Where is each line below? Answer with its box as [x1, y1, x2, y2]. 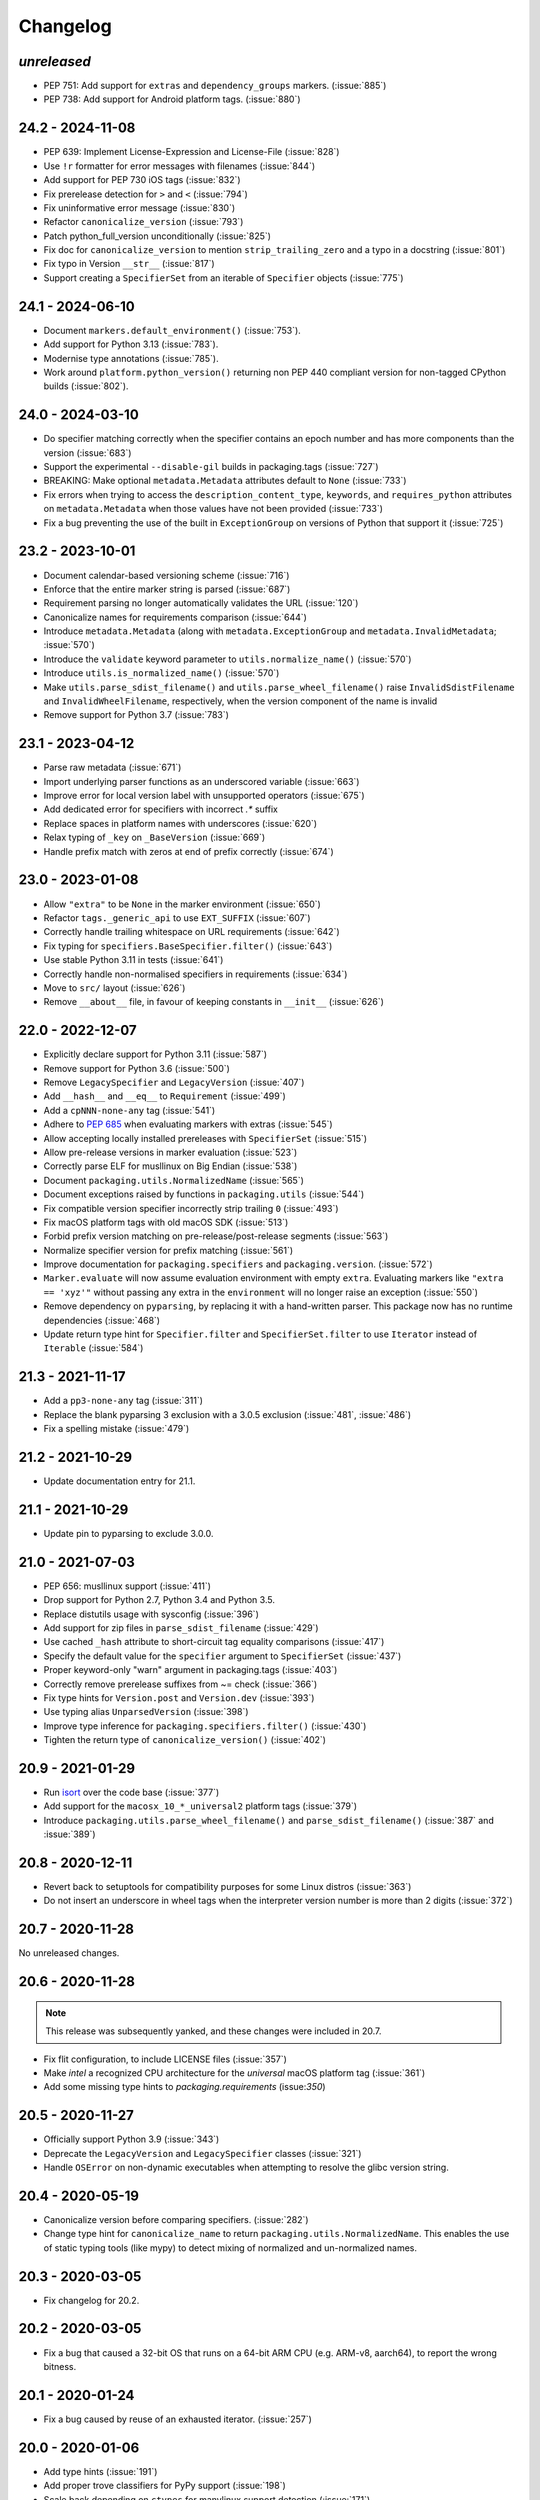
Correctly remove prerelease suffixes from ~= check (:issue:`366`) [43, 1678, 318, 1690]
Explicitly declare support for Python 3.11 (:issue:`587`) [43, 1048, 268, 1060]
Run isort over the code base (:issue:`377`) [43, 1786, 220, 1799]
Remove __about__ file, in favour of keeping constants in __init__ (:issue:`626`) [43, 996, 385, 1008]
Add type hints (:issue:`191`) [43, 2465, 158, 2477]
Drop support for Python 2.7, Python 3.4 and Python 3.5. [43, 1594, 275, 1606]
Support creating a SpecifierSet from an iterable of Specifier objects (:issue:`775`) [43, 271, 404, 284]
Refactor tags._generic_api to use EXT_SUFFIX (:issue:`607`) [43, 911, 311, 924]
